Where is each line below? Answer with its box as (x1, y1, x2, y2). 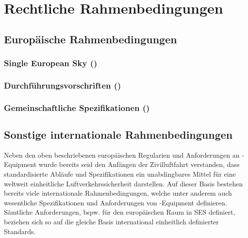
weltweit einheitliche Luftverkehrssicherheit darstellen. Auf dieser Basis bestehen (4, 178, 243, 188)
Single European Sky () (4, 57, 98, 69)
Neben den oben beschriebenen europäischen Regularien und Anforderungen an (4, 149, 240, 160)
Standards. (4, 226, 36, 236)
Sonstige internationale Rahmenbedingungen (4, 127, 233, 142)
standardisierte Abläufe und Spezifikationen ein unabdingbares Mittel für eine (4, 169, 236, 179)
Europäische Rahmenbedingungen (4, 31, 177, 46)
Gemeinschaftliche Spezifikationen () (4, 101, 150, 113)
